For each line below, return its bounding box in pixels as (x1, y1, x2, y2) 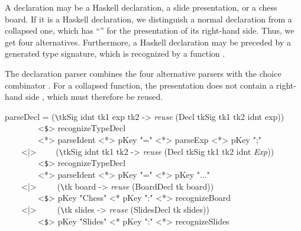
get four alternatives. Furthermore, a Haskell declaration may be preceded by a (5, 35, 292, 48)
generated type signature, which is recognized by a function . (5, 47, 225, 60)
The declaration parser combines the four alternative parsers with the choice (5, 67, 281, 79)
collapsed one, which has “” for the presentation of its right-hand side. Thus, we (5, 24, 294, 37)
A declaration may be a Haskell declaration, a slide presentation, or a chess (5, 1, 277, 13)
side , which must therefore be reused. (25, 90, 163, 103)
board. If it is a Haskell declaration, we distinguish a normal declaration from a (5, 12, 292, 25)
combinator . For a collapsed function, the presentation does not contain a (5, 79, 274, 91)
